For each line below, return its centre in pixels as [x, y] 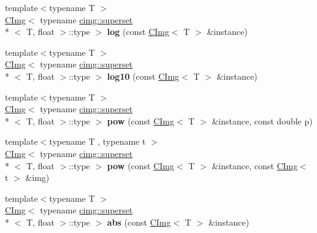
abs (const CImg [139, 222]
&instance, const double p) [262, 120]
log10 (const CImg [143, 76]
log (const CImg [138, 32]
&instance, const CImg [255, 165]
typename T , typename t [97, 141]
